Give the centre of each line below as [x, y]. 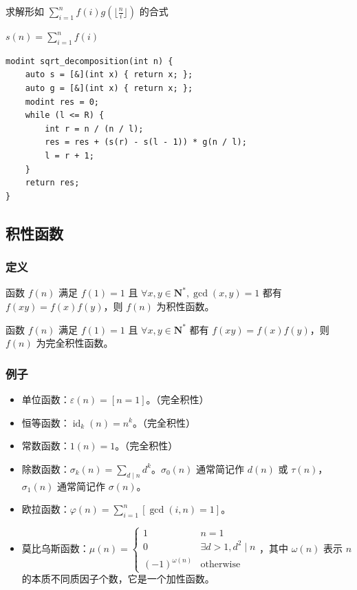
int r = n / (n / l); [94, 129]
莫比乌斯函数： [55, 548]
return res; [52, 183]
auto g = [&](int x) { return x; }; [109, 88]
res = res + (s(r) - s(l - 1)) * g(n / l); [146, 142]
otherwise [220, 565]
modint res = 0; [62, 102]
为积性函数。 [185, 306]
